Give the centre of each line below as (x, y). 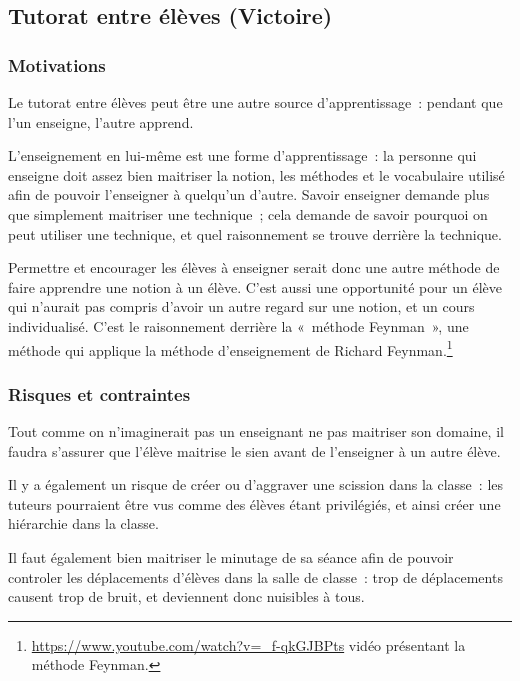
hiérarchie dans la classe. (83, 523)
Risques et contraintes (99, 393)
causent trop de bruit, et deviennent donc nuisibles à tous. (186, 596)
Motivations (57, 64)
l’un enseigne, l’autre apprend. (101, 121)
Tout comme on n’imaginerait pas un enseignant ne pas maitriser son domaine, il (256, 431)
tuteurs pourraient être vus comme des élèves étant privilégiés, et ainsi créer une (254, 503)
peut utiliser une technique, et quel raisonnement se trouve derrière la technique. (255, 233)
